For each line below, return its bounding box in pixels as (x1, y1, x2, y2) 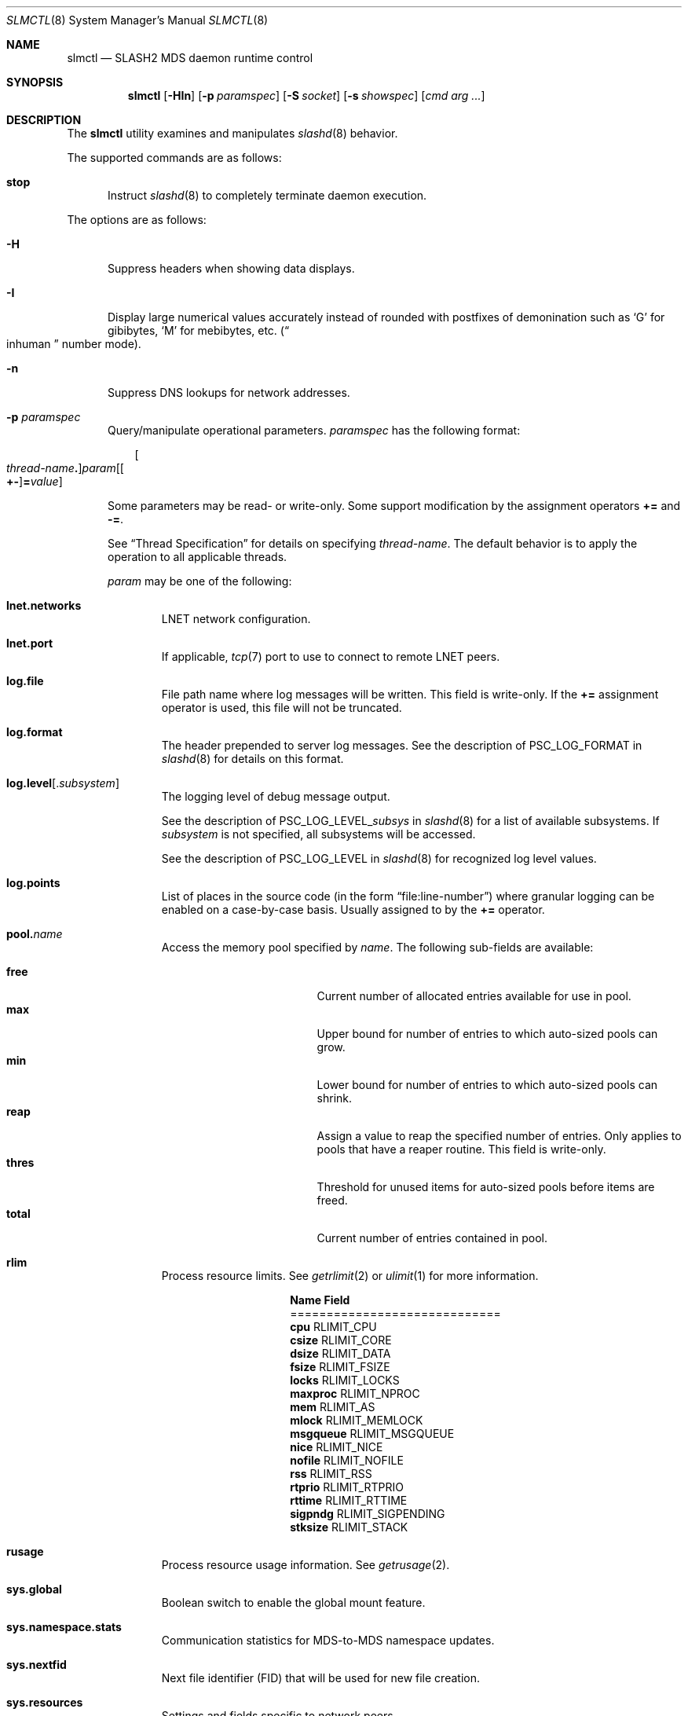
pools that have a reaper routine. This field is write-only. (317, 1142, 606, 1156)
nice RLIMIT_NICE (290, 1440, 383, 1454)
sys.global (6, 1582, 62, 1596)
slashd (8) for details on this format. (161, 752, 344, 765)
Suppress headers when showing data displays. (108, 262, 355, 275)
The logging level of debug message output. (161, 790, 390, 803)
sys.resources (6, 1696, 83, 1709)
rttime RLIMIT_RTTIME (290, 1494, 408, 1507)
